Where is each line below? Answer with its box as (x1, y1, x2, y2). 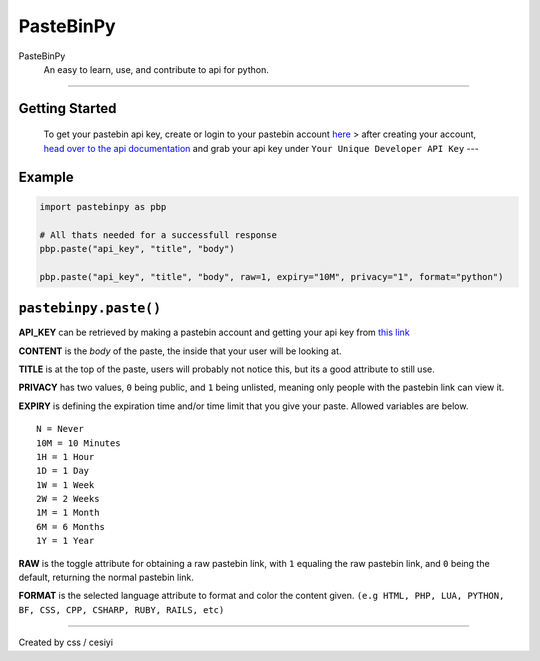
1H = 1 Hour (36, 451, 95, 462)
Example (18, 168, 74, 185)
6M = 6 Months (36, 521, 105, 532)
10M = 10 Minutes (36, 437, 121, 449)
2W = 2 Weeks (36, 493, 100, 505)
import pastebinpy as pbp (39, 201, 167, 212)
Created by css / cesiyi (18, 636, 114, 649)
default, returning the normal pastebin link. (18, 571, 195, 584)
